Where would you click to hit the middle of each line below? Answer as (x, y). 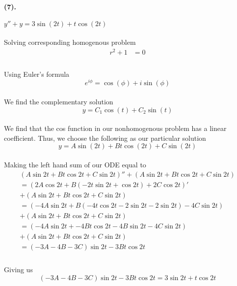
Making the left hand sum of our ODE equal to (75, 164)
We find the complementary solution (59, 101)
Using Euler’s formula (37, 74)
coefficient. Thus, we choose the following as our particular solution (105, 138)
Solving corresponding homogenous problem (70, 42)
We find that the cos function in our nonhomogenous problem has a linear (115, 128)
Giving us (18, 270)
